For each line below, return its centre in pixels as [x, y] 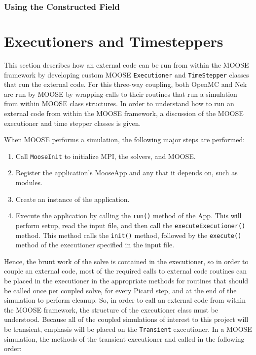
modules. [29, 182]
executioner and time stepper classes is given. [73, 123]
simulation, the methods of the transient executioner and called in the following [124, 338]
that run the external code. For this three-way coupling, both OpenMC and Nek [126, 84]
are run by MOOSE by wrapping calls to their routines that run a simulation [121, 94]
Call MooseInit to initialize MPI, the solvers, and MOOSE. [106, 156]
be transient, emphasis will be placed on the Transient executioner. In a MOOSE [128, 329]
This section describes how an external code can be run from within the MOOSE [127, 64]
